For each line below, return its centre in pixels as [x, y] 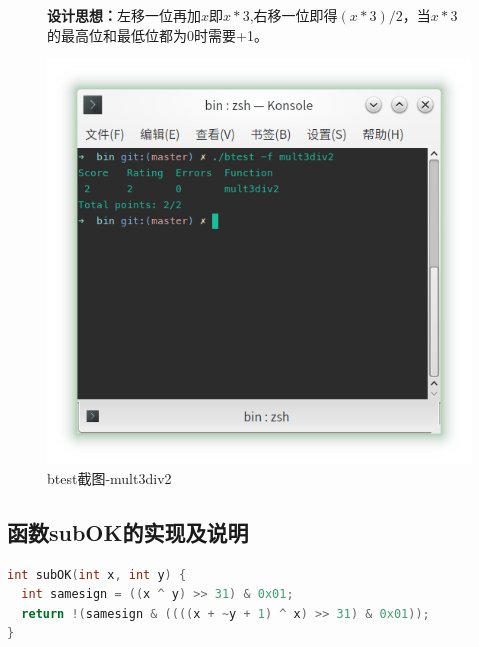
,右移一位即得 [293, 15]
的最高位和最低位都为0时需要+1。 [157, 34]
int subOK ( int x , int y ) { [97, 574]
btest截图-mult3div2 [109, 477]
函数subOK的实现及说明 [128, 531]
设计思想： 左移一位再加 [124, 15]
